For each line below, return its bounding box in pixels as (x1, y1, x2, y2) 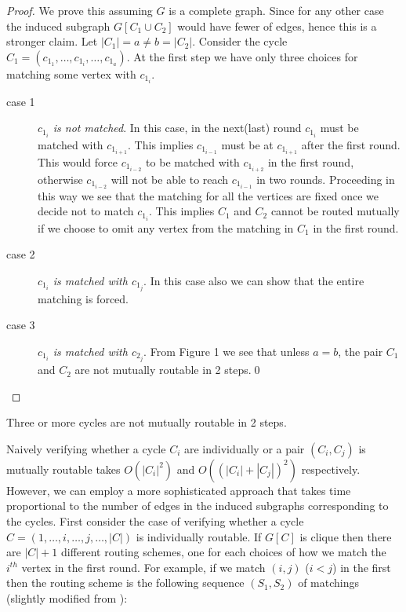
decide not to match (38, 203, 134, 219)
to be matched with (146, 153, 240, 170)
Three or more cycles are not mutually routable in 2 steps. (6, 414, 287, 431)
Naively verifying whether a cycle (6, 440, 166, 456)
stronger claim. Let (6, 33, 98, 49)
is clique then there (299, 528, 392, 544)
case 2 (6, 246, 35, 262)
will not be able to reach (111, 170, 229, 187)
